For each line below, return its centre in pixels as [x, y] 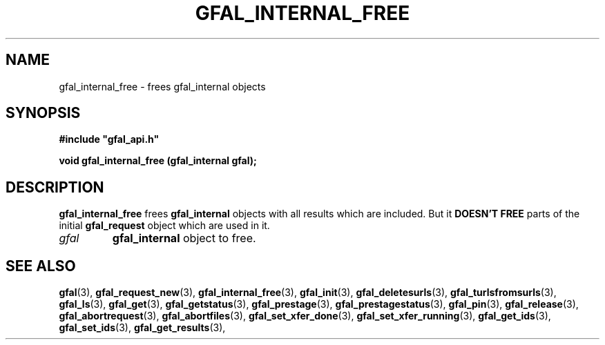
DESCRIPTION [55, 187]
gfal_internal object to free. [184, 238]
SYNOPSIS [43, 113]
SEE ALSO [41, 266]
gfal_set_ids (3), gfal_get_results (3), [142, 328]
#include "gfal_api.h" [109, 139]
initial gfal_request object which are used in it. [164, 226]
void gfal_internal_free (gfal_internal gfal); [158, 161]
